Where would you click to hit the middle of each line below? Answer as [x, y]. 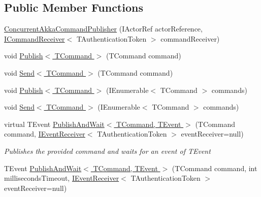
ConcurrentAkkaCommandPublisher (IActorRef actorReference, [103, 29]
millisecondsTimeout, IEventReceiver [62, 178]
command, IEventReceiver [45, 134]
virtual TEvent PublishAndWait [54, 124]
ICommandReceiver [35, 38]
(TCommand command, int [215, 168]
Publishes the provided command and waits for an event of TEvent [107, 151]
